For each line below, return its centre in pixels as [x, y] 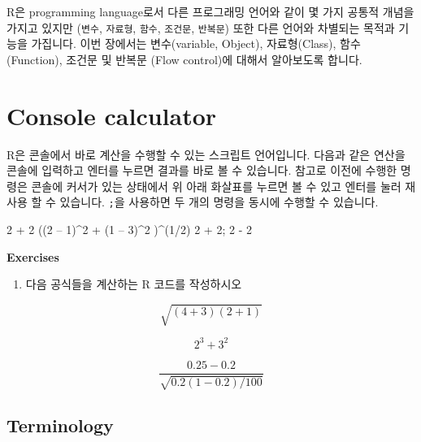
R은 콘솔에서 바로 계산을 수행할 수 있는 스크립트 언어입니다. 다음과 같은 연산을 [206, 154]
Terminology [60, 425]
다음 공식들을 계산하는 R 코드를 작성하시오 [134, 284]
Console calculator [112, 115]
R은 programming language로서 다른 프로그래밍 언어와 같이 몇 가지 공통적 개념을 [210, 11]
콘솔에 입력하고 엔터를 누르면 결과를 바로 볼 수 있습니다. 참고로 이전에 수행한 [202, 170]
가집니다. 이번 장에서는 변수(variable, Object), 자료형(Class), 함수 [196, 43]
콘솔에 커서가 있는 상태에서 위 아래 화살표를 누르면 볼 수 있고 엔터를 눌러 [216, 186]
